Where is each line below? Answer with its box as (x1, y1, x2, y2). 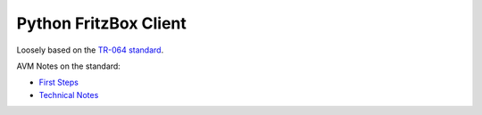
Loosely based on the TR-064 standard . (16, 45, 164, 55)
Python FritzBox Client (16, 13, 187, 33)
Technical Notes (38, 89, 99, 100)
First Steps (38, 77, 79, 88)
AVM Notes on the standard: (16, 61, 120, 71)
